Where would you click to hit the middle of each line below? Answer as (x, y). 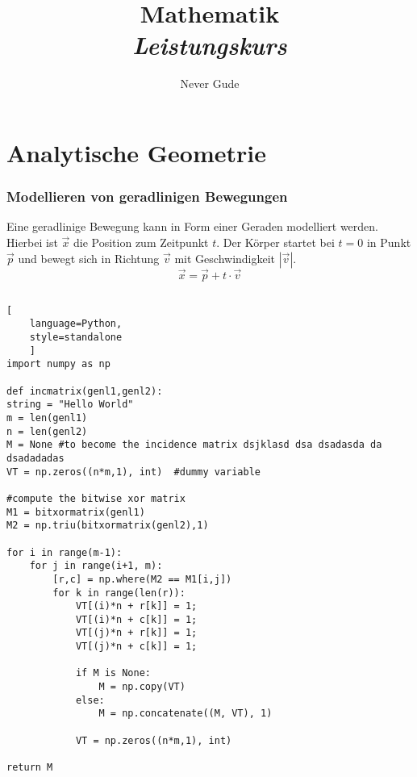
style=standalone (76, 338)
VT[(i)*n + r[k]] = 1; (136, 606)
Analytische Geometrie (136, 152)
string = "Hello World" (70, 405)
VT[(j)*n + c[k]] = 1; (136, 647)
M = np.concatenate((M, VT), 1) (186, 714)
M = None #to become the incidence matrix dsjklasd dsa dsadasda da (194, 445)
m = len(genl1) (47, 418)
